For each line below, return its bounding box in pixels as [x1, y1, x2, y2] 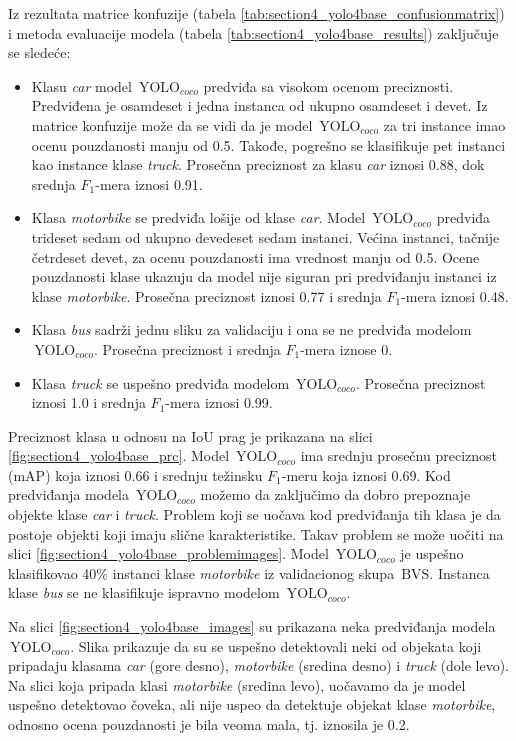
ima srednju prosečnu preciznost [300, 445, 497, 466]
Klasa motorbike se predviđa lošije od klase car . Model [31, 207, 366, 228]
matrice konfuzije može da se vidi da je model [31, 114, 313, 135]
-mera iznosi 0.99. [165, 392, 273, 413]
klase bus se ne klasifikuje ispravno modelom [8, 582, 280, 603]
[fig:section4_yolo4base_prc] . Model [8, 445, 230, 466]
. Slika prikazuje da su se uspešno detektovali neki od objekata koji [70, 635, 482, 656]
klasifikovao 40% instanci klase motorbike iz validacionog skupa [8, 562, 395, 583]
